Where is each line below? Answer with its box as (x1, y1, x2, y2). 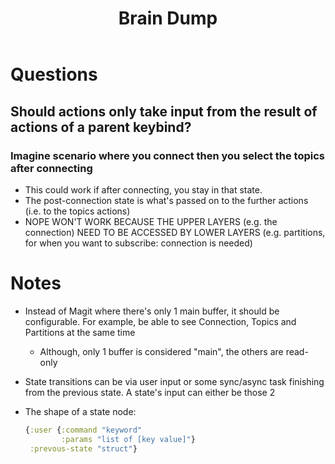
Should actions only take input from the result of (10, 103, 318, 120)
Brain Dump (118, 7, 218, 30)
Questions (10, 63, 98, 86)
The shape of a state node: (24, 405, 137, 417)
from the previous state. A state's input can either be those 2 (24, 386, 276, 398)
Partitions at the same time (24, 326, 136, 338)
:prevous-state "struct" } (29, 443, 138, 454)
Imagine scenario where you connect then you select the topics (10, 148, 325, 162)
